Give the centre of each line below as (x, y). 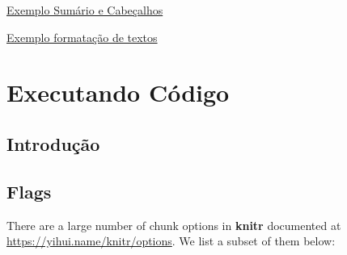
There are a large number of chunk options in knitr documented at (174, 225)
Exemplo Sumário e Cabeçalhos (85, 10)
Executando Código (118, 92)
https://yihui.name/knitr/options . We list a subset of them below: (171, 241)
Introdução (53, 143)
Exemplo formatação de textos (82, 37)
